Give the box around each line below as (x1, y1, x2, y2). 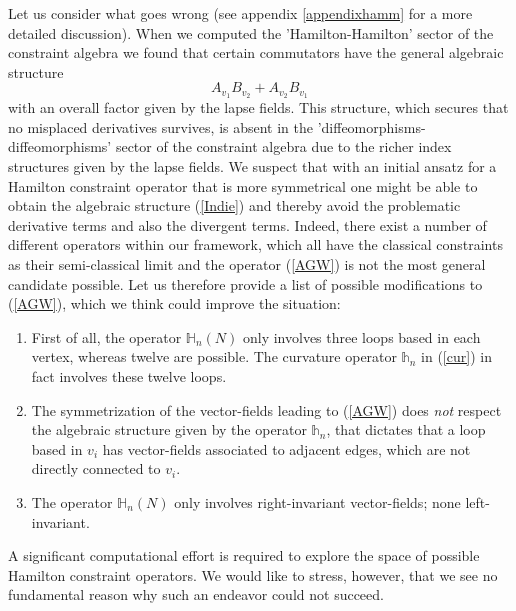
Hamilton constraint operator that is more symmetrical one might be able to (8, 175, 478, 196)
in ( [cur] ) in (421, 346, 492, 367)
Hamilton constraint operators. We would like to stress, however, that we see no (8, 564, 498, 585)
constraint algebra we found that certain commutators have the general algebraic (8, 42, 504, 63)
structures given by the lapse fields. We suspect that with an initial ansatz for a (8, 156, 497, 177)
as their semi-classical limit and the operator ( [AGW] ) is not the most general (8, 253, 486, 274)
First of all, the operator (31, 326, 182, 347)
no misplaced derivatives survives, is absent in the (8, 116, 314, 137)
